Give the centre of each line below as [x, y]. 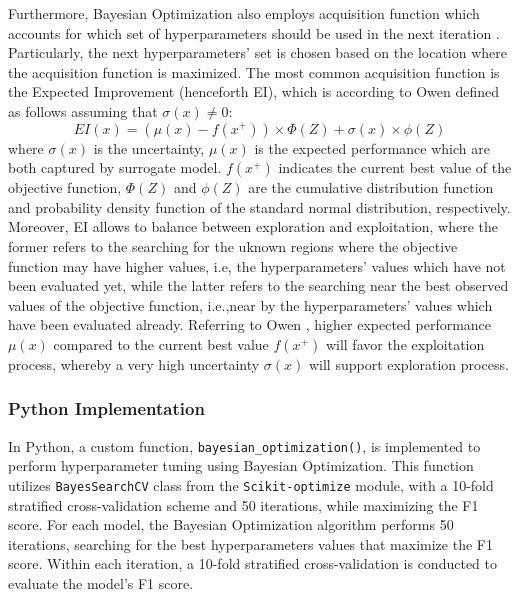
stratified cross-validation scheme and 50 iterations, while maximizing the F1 [243, 504]
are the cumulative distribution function [371, 187]
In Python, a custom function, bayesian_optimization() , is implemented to [244, 445]
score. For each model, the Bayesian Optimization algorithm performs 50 [231, 524]
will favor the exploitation [405, 343]
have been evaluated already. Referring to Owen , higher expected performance [250, 324]
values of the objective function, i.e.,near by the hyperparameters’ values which [250, 304]
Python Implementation [106, 408]
